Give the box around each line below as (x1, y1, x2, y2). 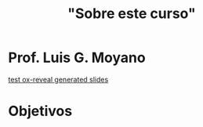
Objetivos (8, 103, 73, 120)
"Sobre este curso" (67, 5, 196, 23)
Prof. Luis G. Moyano (8, 49, 147, 67)
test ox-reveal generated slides (8, 74, 109, 84)
